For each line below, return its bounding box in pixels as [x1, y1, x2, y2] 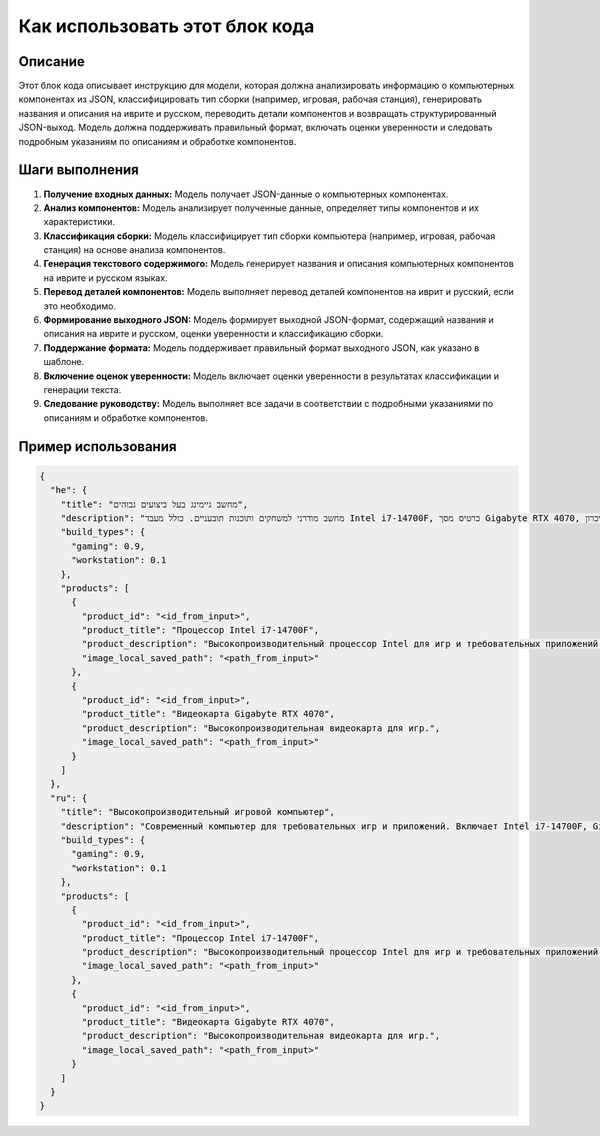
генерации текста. [43, 384, 122, 395]
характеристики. [43, 216, 115, 228]
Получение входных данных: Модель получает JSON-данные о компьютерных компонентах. [43, 188, 449, 200]
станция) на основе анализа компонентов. [43, 244, 226, 256]
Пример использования [18, 438, 177, 455]
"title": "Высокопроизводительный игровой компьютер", [60, 806, 335, 818]
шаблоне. [43, 356, 85, 368]
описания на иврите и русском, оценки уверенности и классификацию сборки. [43, 328, 384, 340]
